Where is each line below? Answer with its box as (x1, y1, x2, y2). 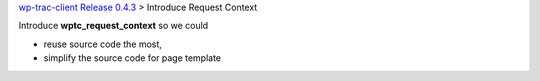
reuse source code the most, (43, 38, 162, 50)
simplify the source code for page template (43, 52, 222, 64)
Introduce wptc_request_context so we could (18, 20, 209, 32)
